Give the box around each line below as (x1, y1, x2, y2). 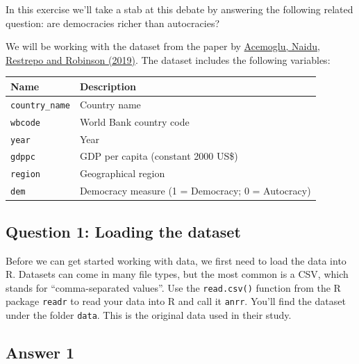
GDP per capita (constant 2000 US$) (79, 149, 238, 163)
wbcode (10, 117, 40, 128)
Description (79, 78, 136, 93)
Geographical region (79, 166, 165, 181)
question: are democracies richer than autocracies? (6, 15, 220, 30)
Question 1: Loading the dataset (6, 220, 241, 242)
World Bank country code (79, 114, 190, 129)
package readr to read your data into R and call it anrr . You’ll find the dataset (6, 294, 346, 308)
